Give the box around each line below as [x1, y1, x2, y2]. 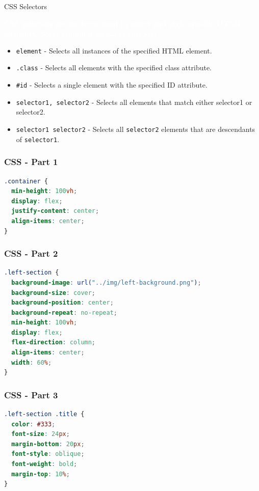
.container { [4, 177, 48, 185]
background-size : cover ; [11, 289, 96, 296]
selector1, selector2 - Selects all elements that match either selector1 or [16, 96, 252, 107]
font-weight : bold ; [11, 460, 77, 468]
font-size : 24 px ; [11, 430, 70, 438]
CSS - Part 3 [4, 388, 58, 401]
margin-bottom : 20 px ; [11, 440, 85, 448]
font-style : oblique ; [11, 450, 85, 458]
